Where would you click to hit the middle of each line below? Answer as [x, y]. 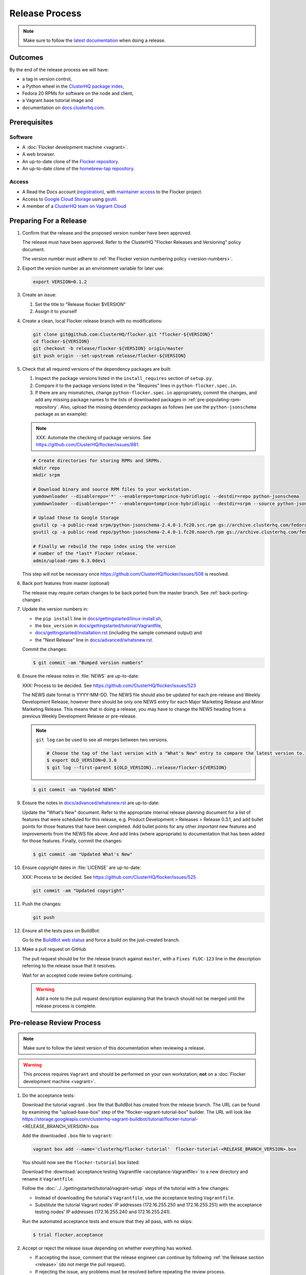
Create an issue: [39, 295]
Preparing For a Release [48, 221]
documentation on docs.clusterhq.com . [63, 108]
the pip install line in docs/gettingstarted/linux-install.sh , [99, 618]
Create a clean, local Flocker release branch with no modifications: [92, 321]
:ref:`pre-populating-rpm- [214, 400]
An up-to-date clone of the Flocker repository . [71, 161]
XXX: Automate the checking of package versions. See [94, 437]
